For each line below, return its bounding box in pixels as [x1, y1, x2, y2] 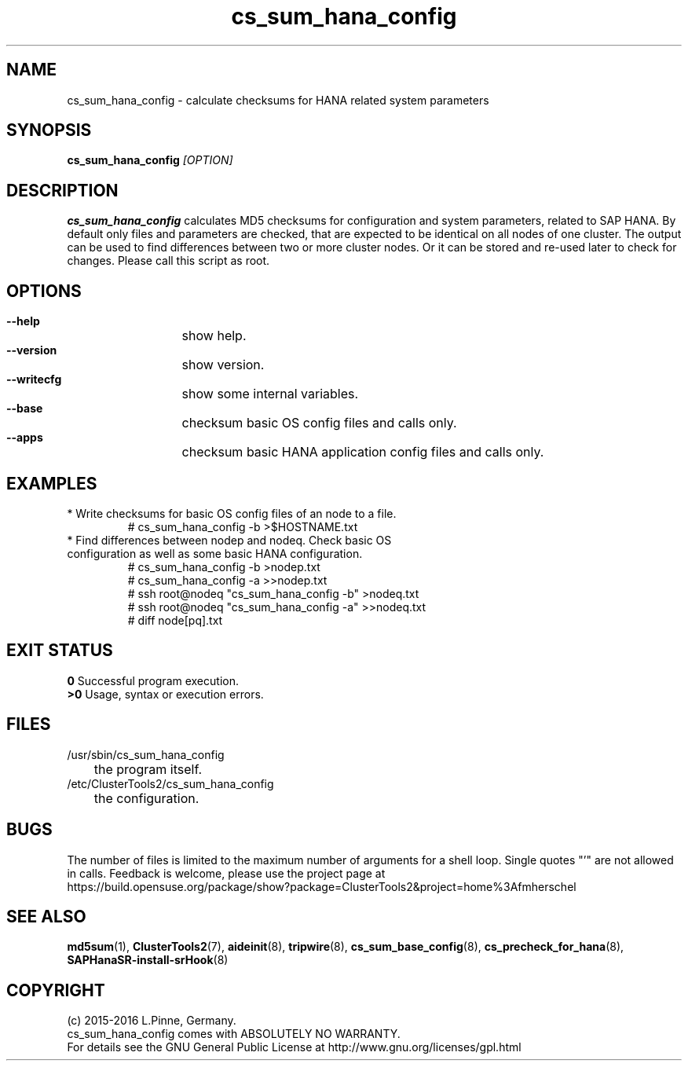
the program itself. [93, 761, 203, 777]
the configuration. [93, 790, 199, 806]
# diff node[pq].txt [127, 613, 223, 627]
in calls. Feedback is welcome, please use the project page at [67, 866, 386, 880]
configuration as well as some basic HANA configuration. [67, 546, 363, 560]
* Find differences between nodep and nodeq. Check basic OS [67, 533, 392, 547]
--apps [6, 431, 43, 445]
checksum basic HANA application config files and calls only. [181, 444, 544, 460]
